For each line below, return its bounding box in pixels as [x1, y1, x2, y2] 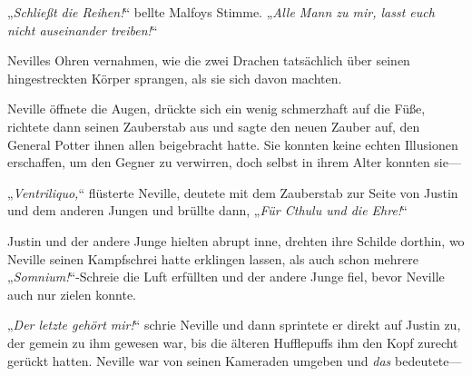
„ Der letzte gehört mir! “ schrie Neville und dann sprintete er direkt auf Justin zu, [7, 315, 461, 334]
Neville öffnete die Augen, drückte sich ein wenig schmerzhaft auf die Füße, [7, 99, 426, 118]
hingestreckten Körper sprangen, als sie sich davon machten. [7, 68, 342, 87]
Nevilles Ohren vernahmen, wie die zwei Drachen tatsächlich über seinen [7, 51, 410, 70]
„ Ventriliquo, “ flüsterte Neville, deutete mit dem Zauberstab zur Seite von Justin [7, 183, 458, 202]
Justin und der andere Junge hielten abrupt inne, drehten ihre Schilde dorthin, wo [7, 231, 465, 250]
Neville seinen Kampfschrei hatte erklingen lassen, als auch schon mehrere [7, 249, 418, 268]
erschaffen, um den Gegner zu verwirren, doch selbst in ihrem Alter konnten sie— [7, 153, 461, 172]
